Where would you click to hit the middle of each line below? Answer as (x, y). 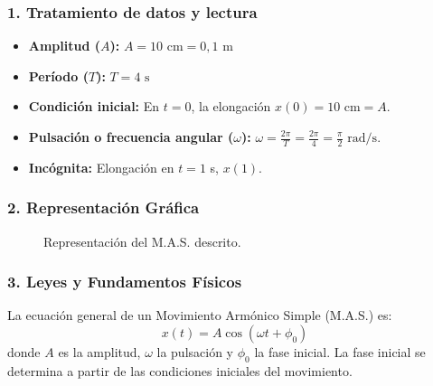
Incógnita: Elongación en (101, 167)
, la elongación (231, 106)
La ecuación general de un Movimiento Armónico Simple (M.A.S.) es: (200, 315)
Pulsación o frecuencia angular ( (131, 137)
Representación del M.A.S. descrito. (142, 241)
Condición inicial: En (94, 106)
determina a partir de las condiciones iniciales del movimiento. (180, 370)
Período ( (58, 75)
